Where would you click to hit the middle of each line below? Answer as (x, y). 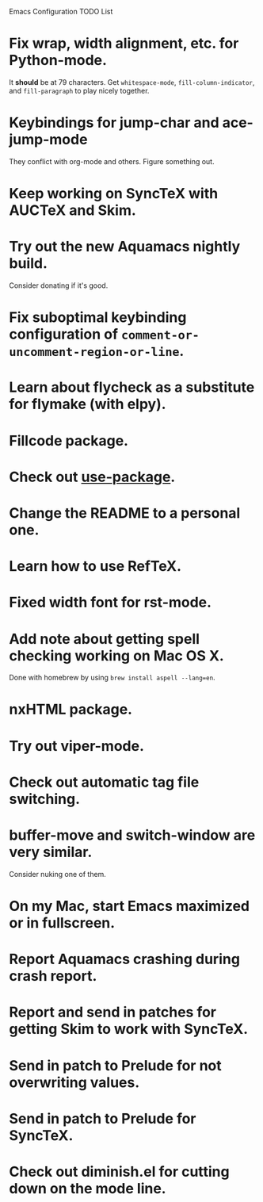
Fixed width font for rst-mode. (111, 603)
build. (29, 264)
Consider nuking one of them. (57, 874)
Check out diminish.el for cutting (119, 1171)
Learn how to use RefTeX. (95, 567)
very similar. (51, 852)
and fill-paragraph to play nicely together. (79, 90)
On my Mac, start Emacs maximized (130, 906)
